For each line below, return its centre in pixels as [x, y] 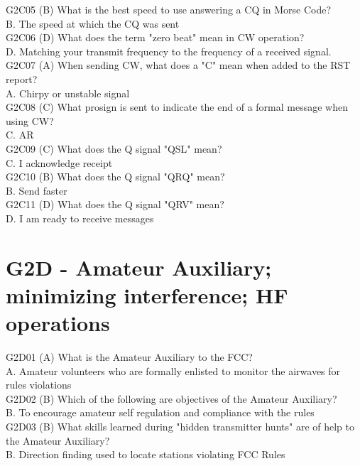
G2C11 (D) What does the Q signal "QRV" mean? [115, 204]
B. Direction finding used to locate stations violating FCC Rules [146, 454]
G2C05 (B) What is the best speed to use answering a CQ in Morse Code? [169, 9]
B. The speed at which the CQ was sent [93, 23]
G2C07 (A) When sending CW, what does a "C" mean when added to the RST [178, 65]
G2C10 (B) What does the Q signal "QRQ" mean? [115, 177]
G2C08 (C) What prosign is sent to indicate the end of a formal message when [177, 107]
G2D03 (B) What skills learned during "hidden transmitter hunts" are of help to [180, 426]
